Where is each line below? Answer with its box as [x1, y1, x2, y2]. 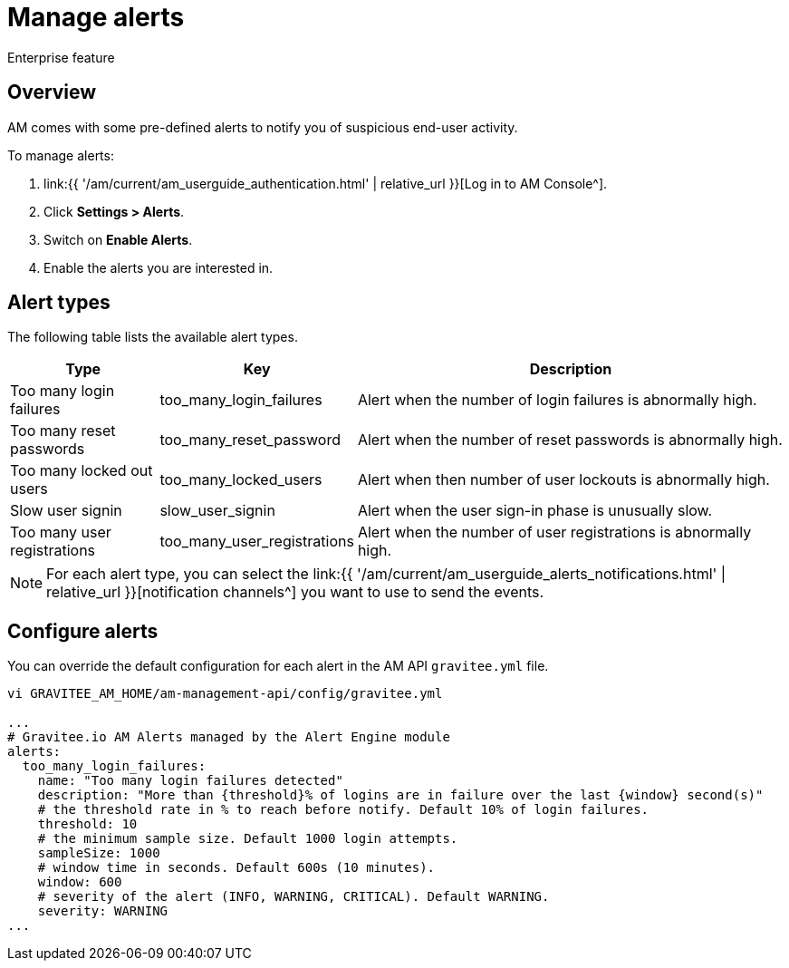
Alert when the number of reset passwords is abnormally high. [357, 431, 783, 450]
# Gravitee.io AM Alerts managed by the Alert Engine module [7, 730, 450, 745]
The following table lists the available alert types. [7, 329, 298, 345]
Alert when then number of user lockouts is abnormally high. [357, 470, 770, 489]
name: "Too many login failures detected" [37, 773, 343, 789]
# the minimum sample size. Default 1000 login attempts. [37, 831, 458, 847]
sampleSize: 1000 [37, 846, 160, 861]
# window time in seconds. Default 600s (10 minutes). [37, 860, 436, 876]
